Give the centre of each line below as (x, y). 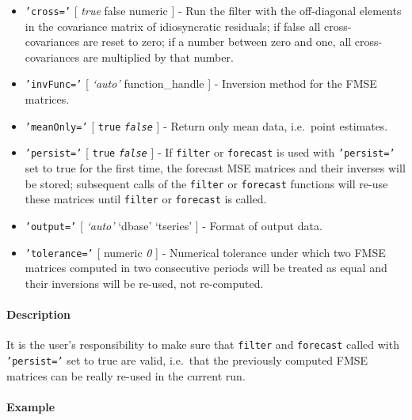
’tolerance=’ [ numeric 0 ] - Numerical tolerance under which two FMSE (205, 252)
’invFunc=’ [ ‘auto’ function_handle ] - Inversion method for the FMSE (201, 83)
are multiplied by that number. (158, 57)
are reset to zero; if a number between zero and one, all (217, 42)
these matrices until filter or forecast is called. (146, 199)
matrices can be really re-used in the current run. (126, 375)
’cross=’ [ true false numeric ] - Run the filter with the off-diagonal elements (213, 10)
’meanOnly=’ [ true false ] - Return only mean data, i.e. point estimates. (206, 125)
